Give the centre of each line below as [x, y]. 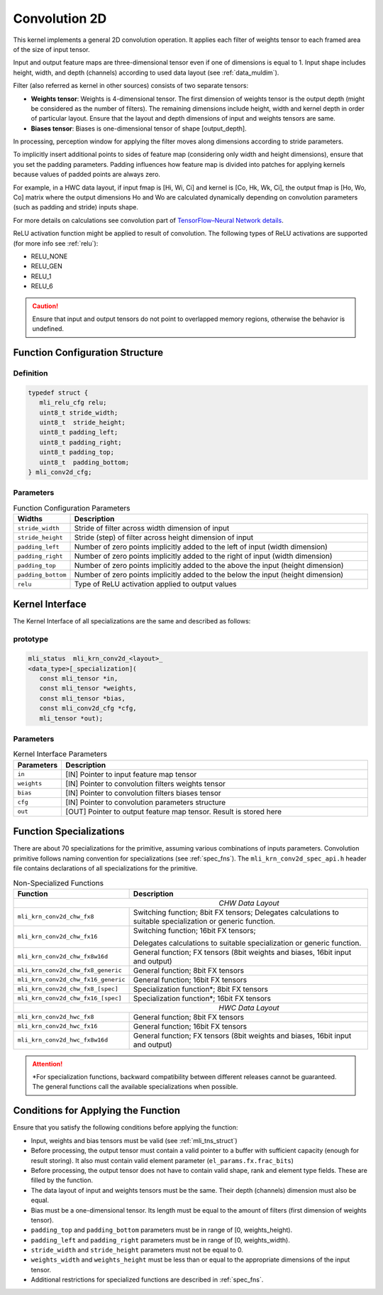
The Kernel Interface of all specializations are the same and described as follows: [132, 621]
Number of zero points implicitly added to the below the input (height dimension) [209, 575]
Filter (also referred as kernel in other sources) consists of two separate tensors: [131, 86]
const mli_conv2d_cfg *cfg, [88, 709]
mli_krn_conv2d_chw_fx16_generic [71, 980]
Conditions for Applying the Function [97, 1111]
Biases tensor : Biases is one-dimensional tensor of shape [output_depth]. [139, 129]
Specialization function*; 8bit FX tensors [201, 989]
